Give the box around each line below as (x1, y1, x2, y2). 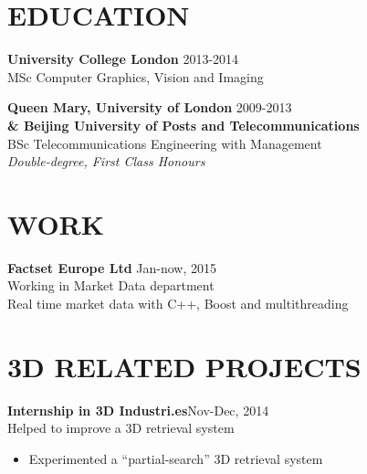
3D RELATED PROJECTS (7, 347, 362, 384)
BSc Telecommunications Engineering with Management (7, 133, 322, 153)
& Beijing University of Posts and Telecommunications (7, 115, 360, 134)
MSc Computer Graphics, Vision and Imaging (7, 67, 264, 86)
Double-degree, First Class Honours (7, 152, 205, 171)
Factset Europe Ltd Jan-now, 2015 (7, 258, 217, 277)
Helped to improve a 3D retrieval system (7, 418, 235, 437)
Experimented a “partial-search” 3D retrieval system (28, 448, 323, 468)
